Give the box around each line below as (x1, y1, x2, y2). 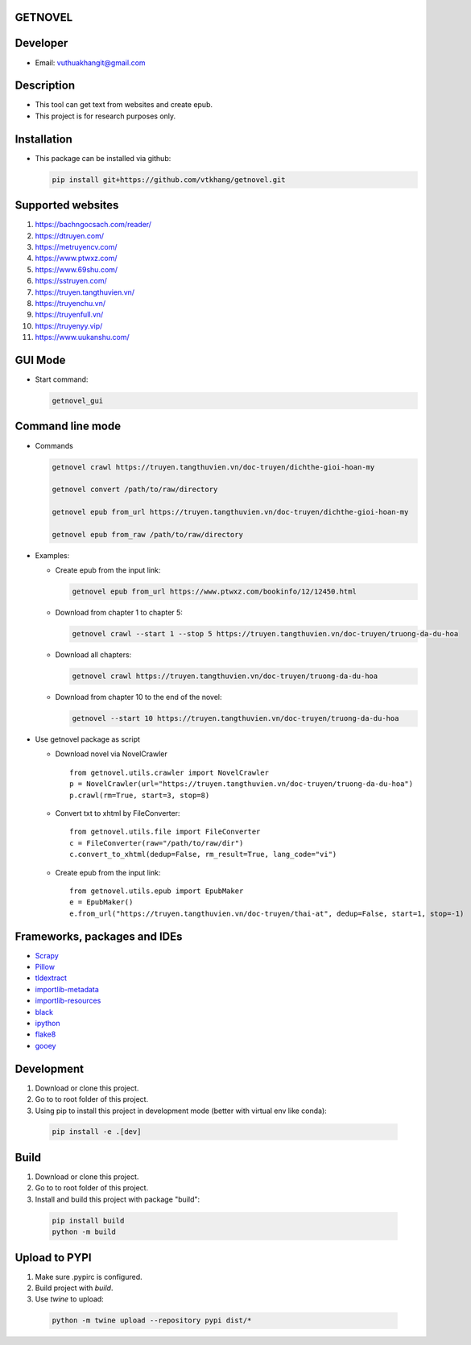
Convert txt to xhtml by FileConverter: (55, 809, 180, 818)
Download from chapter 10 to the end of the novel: (55, 693, 222, 702)
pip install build (52, 1216, 125, 1225)
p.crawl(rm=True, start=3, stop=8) (69, 790, 210, 800)
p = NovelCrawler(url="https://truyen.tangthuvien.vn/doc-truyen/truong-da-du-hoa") (69, 780, 414, 788)
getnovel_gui (52, 396, 104, 406)
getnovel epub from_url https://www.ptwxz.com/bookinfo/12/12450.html (72, 587, 357, 596)
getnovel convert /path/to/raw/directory (52, 485, 218, 495)
